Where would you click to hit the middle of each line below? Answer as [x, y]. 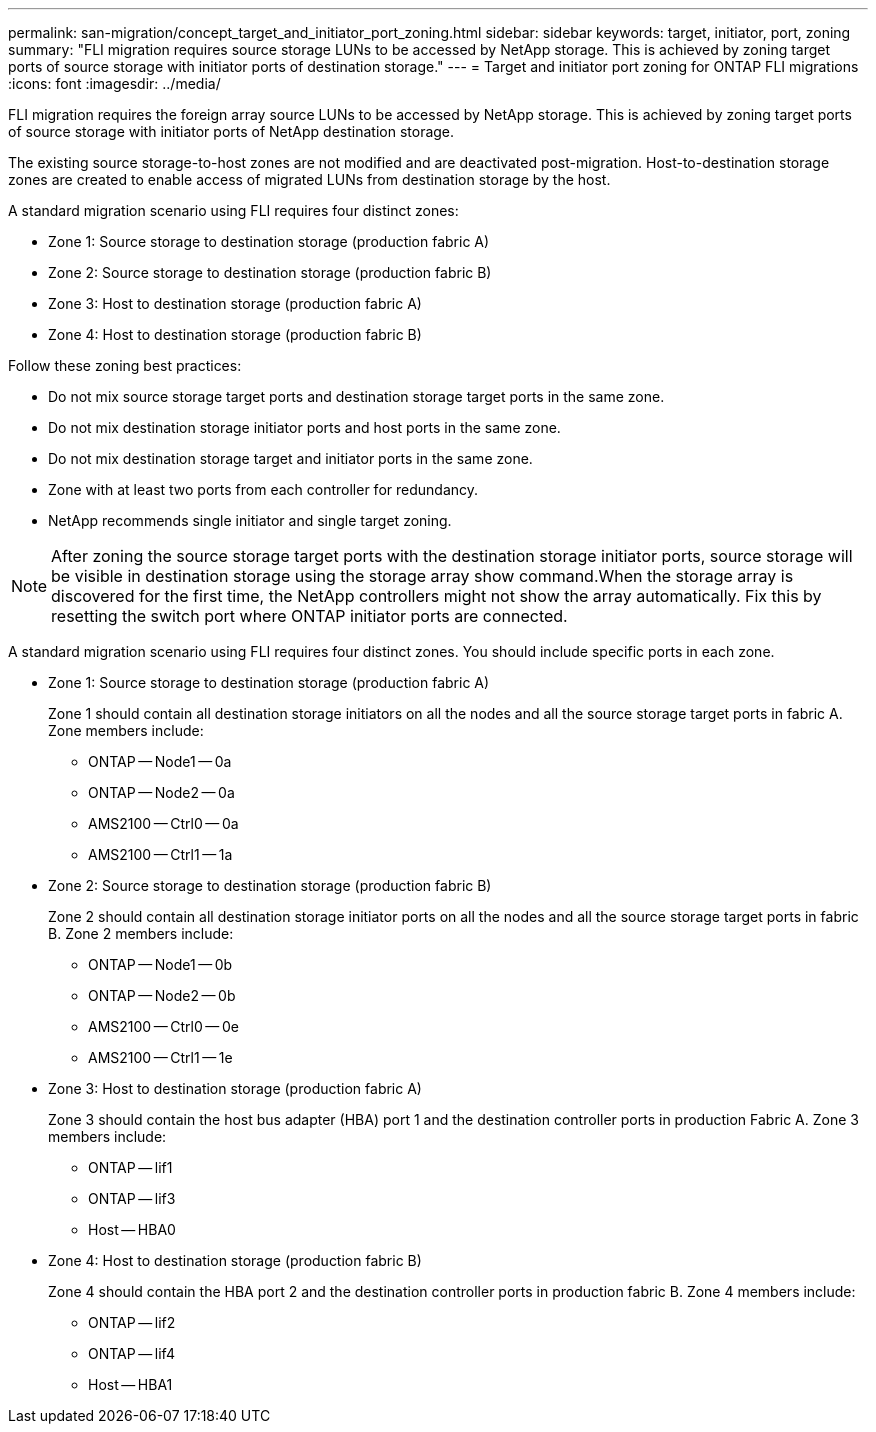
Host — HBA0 [132, 1229]
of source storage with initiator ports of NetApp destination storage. [231, 131]
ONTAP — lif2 [132, 1322]
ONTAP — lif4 [131, 1353]
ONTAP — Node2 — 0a [161, 792]
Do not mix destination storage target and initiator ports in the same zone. [290, 458]
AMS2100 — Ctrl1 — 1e [160, 1057]
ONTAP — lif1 [130, 1167]
